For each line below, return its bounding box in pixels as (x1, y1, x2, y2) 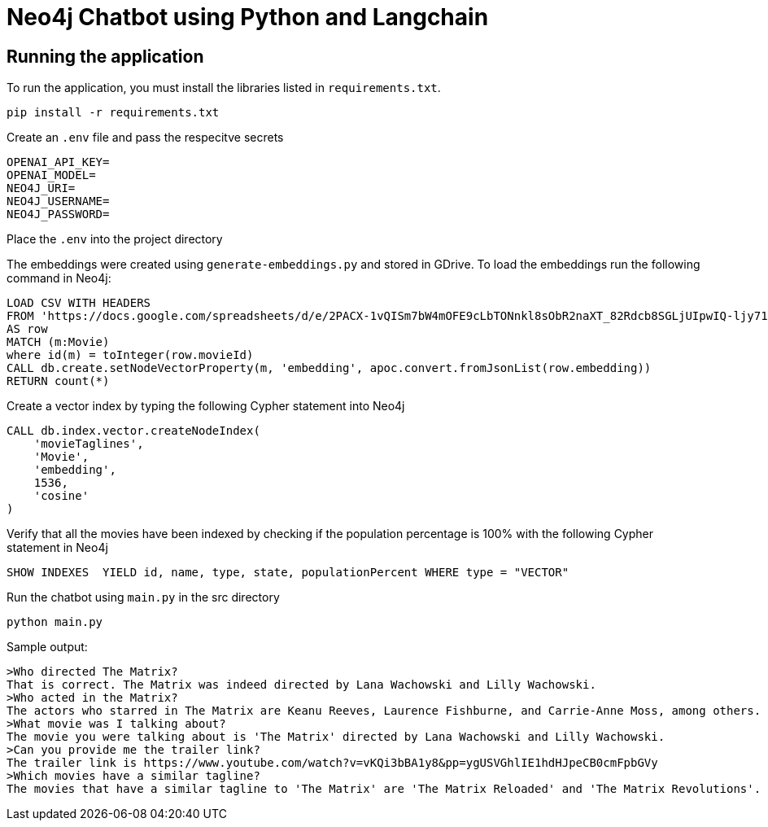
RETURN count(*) (7, 374, 110, 388)
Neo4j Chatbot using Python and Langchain (7, 3, 489, 31)
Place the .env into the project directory (7, 232, 223, 247)
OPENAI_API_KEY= (7, 155, 110, 169)
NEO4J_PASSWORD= (7, 208, 110, 221)
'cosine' (33, 489, 89, 503)
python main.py (7, 615, 103, 629)
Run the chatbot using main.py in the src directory (7, 590, 280, 605)
